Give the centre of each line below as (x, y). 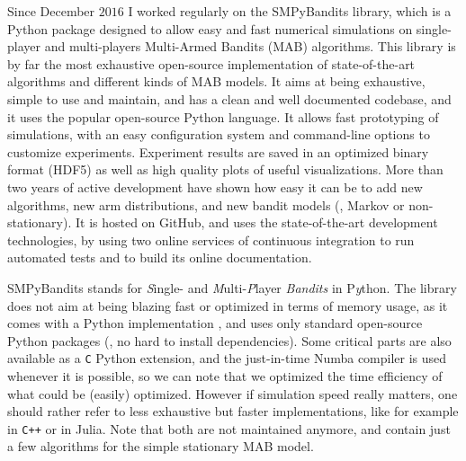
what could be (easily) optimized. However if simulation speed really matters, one (233, 393)
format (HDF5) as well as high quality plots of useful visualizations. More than (225, 169)
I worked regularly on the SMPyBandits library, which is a (290, 11)
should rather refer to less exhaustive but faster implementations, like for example (233, 411)
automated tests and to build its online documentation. (160, 257)
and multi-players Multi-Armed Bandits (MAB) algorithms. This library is (250, 46)
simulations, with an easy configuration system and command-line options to (219, 134)
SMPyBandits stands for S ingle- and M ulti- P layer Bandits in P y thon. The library (232, 287)
